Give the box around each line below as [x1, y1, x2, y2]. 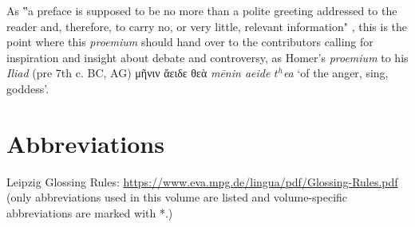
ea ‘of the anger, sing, [283, 65, 389, 81]
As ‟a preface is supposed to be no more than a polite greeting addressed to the [6, 2, 397, 18]
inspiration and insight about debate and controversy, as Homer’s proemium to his [6, 49, 409, 65]
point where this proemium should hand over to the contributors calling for [6, 33, 373, 50]
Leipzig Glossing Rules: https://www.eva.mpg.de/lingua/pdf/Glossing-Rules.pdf [6, 173, 398, 190]
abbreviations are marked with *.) [6, 204, 173, 221]
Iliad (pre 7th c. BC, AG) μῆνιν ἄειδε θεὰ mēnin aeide [6, 65, 271, 81]
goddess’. [6, 80, 49, 96]
